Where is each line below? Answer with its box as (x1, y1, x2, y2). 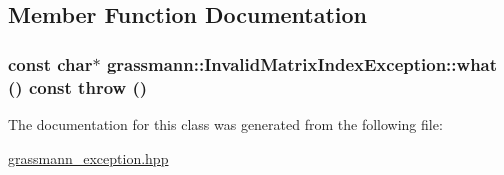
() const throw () (8, 74, 148, 99)
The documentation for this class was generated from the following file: (8, 113, 443, 134)
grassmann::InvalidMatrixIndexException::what (106, 51, 498, 76)
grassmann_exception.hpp (8, 147, 169, 168)
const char (8, 51, 93, 76)
